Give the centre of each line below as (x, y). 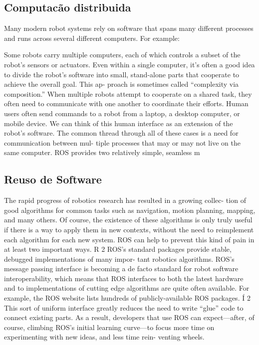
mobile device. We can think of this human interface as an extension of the (119, 123)
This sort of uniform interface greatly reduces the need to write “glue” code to (124, 307)
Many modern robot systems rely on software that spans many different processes (129, 28)
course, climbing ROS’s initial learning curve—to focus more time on (109, 327)
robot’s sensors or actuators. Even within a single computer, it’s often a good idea (129, 64)
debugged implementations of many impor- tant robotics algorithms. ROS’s (119, 259)
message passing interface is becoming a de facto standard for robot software (121, 268)
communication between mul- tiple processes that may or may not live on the (122, 142)
